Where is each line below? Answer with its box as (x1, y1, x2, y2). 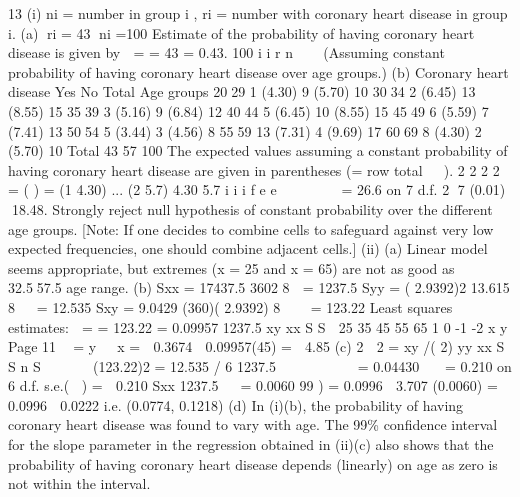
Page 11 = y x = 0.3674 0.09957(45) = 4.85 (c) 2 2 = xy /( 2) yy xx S (8, 336, 505, 357)
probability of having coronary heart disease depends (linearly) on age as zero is (8, 453, 498, 474)
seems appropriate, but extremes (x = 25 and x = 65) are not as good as (8, 257, 455, 278)
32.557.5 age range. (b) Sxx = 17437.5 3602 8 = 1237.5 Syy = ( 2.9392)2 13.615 (8, 277, 510, 298)
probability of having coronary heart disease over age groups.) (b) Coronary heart (8, 61, 509, 82)
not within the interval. (8, 473, 151, 494)
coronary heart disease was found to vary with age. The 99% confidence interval (8, 414, 498, 435)
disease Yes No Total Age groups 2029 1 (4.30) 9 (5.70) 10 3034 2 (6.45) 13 (8, 81, 476, 102)
